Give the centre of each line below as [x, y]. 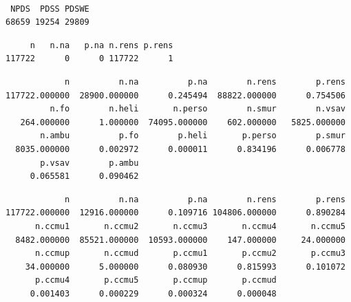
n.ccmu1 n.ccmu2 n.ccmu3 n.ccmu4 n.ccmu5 [190, 226]
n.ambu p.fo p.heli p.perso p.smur [193, 136]
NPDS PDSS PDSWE [50, 9]
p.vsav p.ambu [89, 163]
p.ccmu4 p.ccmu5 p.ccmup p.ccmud [156, 280]
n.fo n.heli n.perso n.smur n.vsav [198, 109]
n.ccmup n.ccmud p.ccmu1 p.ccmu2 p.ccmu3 [190, 254]
